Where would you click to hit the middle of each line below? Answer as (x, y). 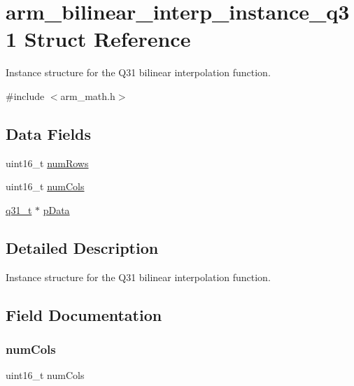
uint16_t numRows (47, 163)
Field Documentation (84, 314)
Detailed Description (82, 247)
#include (25, 95)
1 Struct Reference (98, 39)
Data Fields (49, 133)
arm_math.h (88, 95)
